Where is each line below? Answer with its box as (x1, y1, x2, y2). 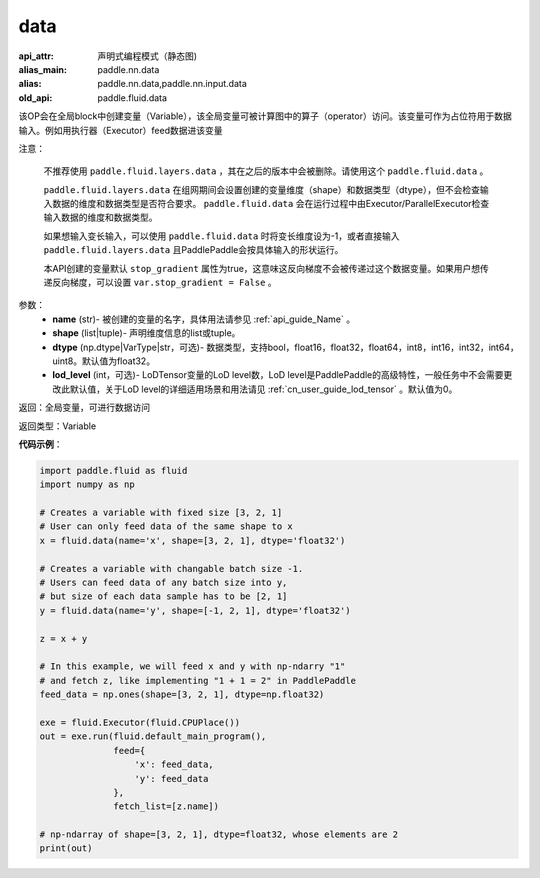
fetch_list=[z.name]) (113, 801, 220, 812)
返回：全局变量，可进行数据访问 (18, 401, 150, 414)
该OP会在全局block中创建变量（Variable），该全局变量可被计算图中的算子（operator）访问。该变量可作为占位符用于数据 (18, 110, 512, 122)
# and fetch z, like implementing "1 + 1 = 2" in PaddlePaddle (39, 675, 357, 686)
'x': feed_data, (134, 759, 214, 770)
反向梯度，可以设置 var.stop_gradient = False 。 (51, 276, 277, 289)
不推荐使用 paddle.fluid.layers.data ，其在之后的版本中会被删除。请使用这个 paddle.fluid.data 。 (43, 165, 489, 177)
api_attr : (18, 50, 55, 62)
